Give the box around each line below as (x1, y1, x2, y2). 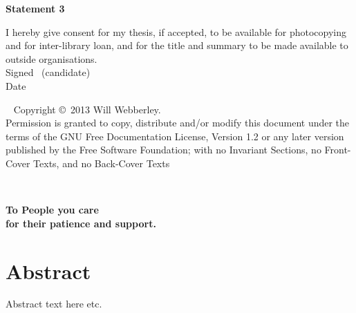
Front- (324, 142, 351, 157)
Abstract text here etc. (6, 296, 102, 311)
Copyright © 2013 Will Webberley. (13, 102, 161, 116)
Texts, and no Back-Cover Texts (33, 155, 170, 170)
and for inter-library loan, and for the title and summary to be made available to (6, 38, 348, 53)
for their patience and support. (6, 216, 156, 230)
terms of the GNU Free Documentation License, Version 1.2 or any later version (6, 129, 344, 143)
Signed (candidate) (6, 65, 91, 79)
